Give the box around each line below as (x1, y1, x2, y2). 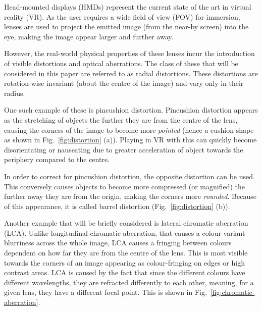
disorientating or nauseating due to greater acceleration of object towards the (4, 144, 243, 154)
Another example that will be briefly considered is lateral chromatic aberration (4, 218, 248, 228)
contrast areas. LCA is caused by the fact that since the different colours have (4, 267, 245, 278)
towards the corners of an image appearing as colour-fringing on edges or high (4, 257, 245, 268)
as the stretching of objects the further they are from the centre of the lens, (4, 114, 238, 125)
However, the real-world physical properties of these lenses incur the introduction (4, 48, 255, 59)
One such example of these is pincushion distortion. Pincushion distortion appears (4, 105, 258, 115)
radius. (4, 87, 25, 98)
